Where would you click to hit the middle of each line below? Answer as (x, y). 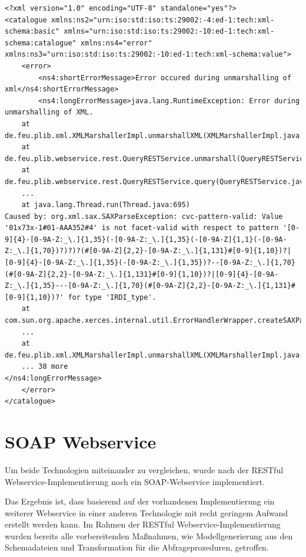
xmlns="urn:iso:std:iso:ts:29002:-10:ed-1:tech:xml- (169, 32)
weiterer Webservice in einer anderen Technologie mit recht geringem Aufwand (146, 512)
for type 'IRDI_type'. (112, 297)
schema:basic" (32, 32)
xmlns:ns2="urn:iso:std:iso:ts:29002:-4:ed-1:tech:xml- (163, 20)
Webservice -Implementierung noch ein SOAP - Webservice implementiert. (135, 481)
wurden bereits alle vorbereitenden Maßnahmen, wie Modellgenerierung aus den (149, 535)
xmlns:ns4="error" (116, 43)
